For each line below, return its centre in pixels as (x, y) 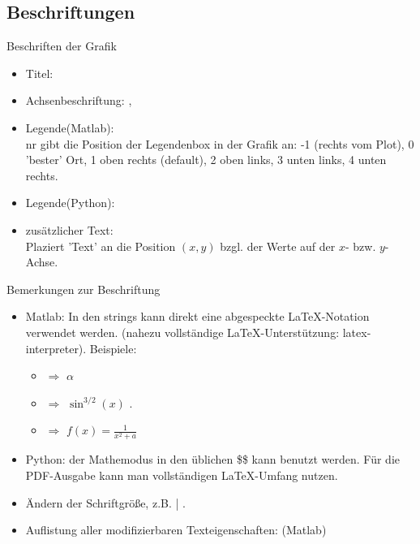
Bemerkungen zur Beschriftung (84, 289)
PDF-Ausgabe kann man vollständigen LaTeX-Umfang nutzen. (182, 475)
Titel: (39, 73)
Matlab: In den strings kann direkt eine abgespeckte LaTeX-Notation (197, 316)
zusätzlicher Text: (69, 229)
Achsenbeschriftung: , (79, 100)
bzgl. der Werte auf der (278, 246)
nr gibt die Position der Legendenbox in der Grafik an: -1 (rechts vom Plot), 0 (220, 143)
